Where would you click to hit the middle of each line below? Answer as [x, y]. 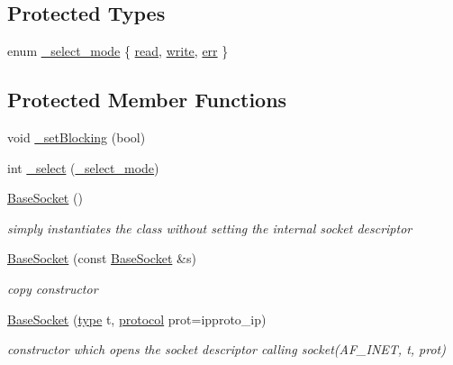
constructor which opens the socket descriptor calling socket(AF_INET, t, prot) [226, 349]
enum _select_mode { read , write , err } [118, 51]
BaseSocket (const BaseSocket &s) [102, 258]
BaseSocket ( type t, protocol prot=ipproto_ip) [137, 319]
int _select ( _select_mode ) [83, 167]
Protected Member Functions [147, 100]
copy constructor [53, 288]
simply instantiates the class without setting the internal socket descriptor [210, 228]
